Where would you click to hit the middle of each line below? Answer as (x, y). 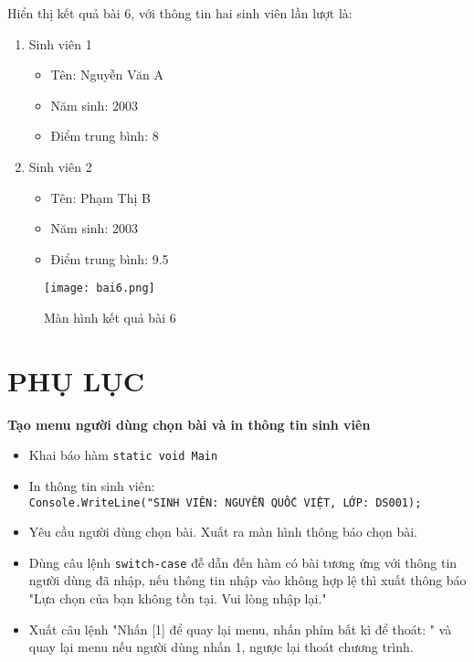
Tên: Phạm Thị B (100, 197)
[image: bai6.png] (100, 288)
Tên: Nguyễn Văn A (107, 75)
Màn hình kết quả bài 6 (110, 317)
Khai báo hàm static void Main (123, 455)
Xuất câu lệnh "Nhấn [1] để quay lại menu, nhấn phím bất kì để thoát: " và (240, 629)
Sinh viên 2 (60, 166)
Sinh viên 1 (60, 43)
